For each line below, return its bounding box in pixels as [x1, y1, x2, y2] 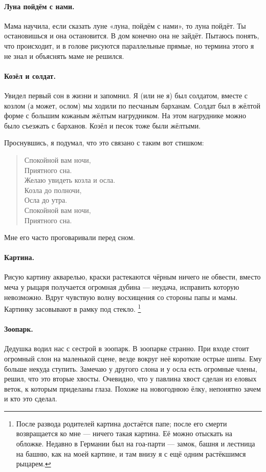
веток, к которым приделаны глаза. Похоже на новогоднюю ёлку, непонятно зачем [4, 383, 261, 394]
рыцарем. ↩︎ [16, 458, 51, 469]
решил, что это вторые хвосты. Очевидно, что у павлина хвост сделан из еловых [4, 373, 257, 384]
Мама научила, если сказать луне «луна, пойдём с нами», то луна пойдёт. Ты [4, 20, 246, 31]
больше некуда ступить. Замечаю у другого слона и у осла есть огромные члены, [4, 363, 257, 374]
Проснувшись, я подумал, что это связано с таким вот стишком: [4, 137, 204, 148]
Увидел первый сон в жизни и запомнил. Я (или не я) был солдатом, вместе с [4, 90, 248, 100]
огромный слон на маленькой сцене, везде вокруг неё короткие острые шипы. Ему [4, 353, 262, 363]
